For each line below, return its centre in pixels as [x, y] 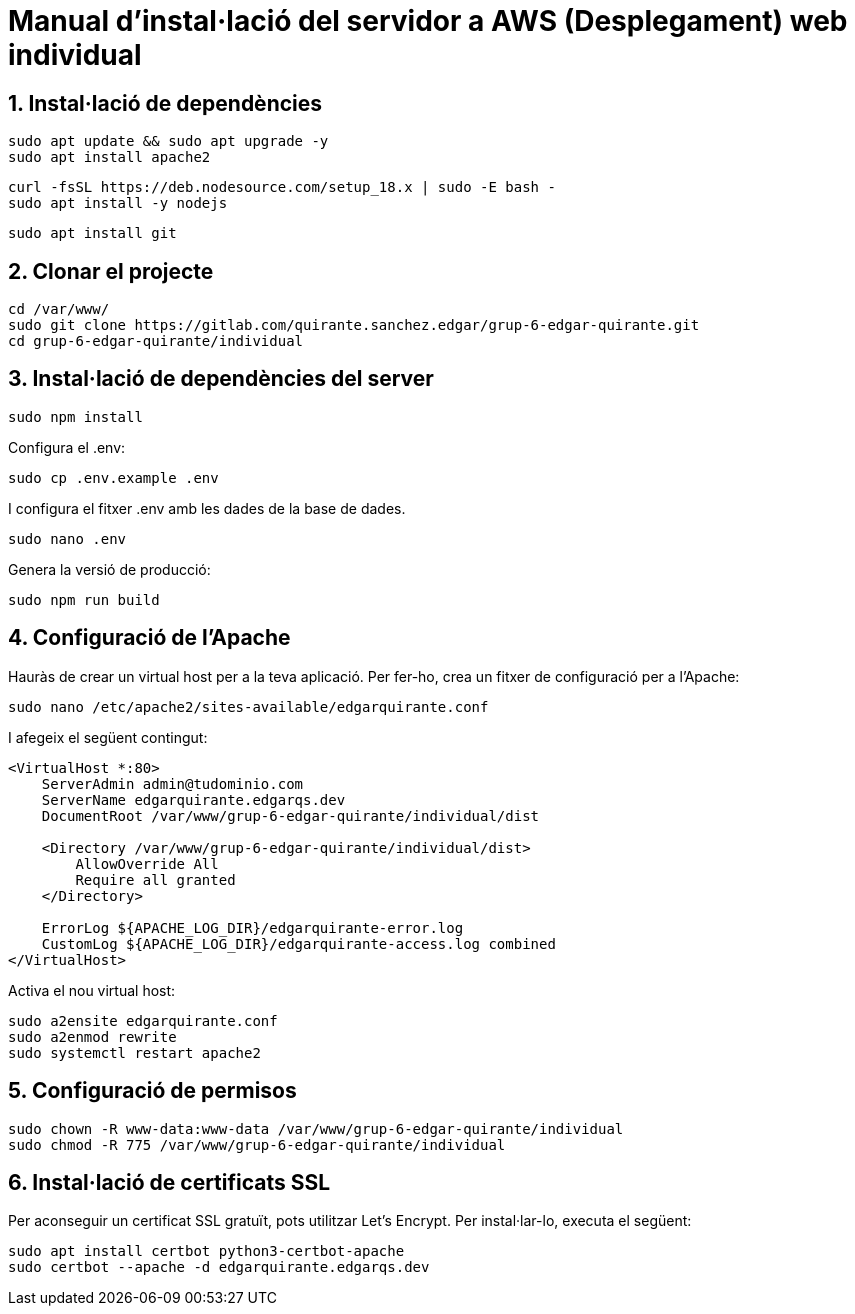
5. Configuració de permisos [152, 1091]
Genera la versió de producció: [109, 569]
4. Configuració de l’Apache [149, 638]
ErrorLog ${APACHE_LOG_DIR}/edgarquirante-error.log [252, 927]
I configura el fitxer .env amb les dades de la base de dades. [207, 508]
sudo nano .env [67, 538]
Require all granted [155, 879]
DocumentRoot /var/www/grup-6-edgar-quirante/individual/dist [290, 815]
